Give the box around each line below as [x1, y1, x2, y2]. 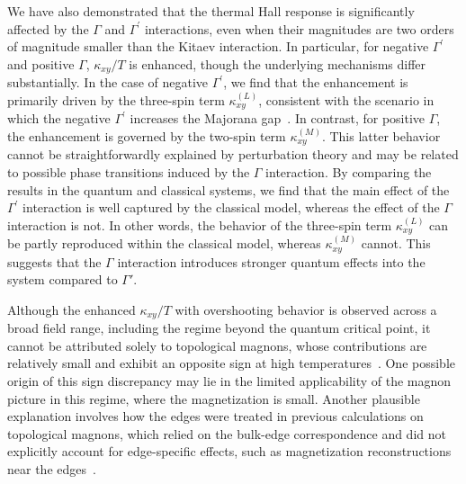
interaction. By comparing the [265, 162, 432, 181]
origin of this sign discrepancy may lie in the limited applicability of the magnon [7, 372, 452, 390]
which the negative [7, 109, 111, 128]
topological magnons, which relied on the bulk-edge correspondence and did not [7, 424, 446, 443]
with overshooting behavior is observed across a [175, 300, 437, 318]
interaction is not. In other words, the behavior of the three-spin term [7, 215, 392, 234]
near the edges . [7, 460, 96, 478]
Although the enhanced [7, 300, 136, 318]
